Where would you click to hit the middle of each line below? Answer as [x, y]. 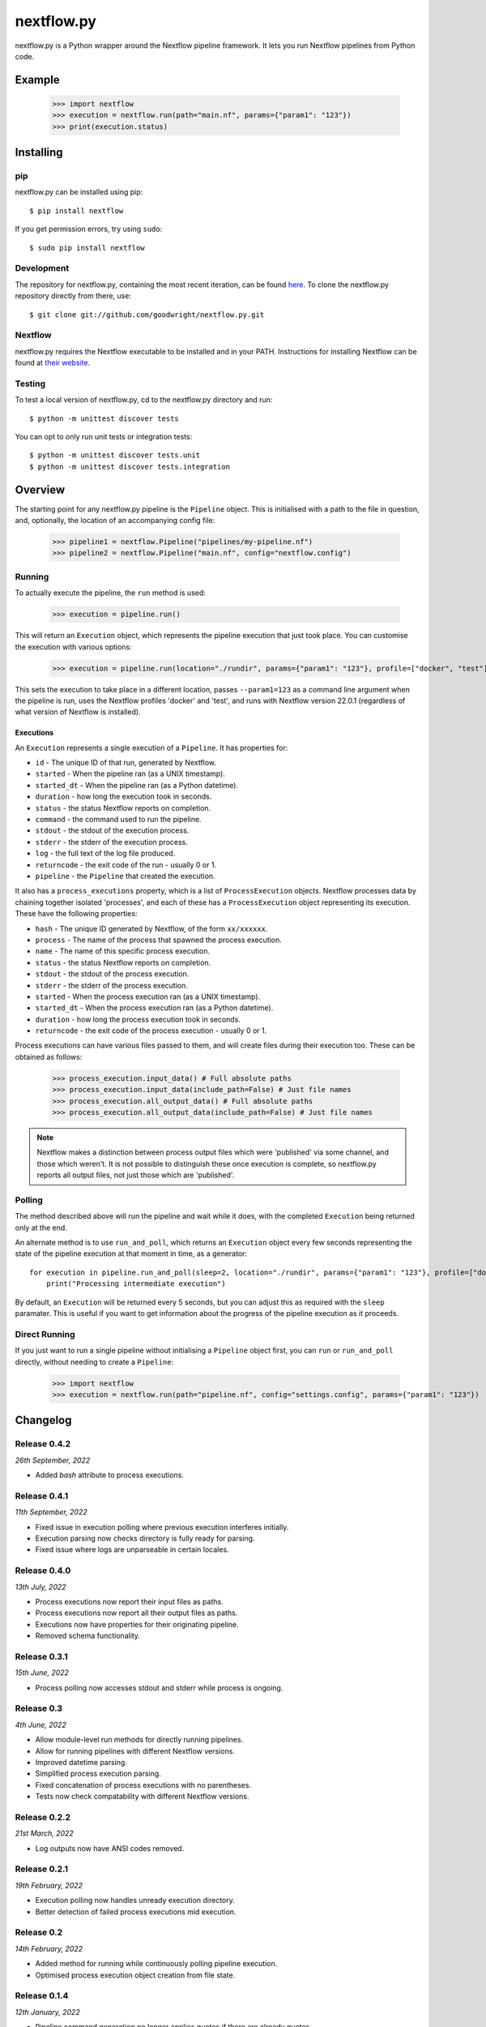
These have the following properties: [76, 914]
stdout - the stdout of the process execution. [112, 974]
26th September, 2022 [53, 1460]
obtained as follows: [49, 1056]
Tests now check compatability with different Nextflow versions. [142, 1797]
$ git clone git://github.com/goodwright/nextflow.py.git [147, 315]
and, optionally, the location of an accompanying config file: [115, 521]
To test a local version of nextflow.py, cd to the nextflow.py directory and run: [144, 400]
